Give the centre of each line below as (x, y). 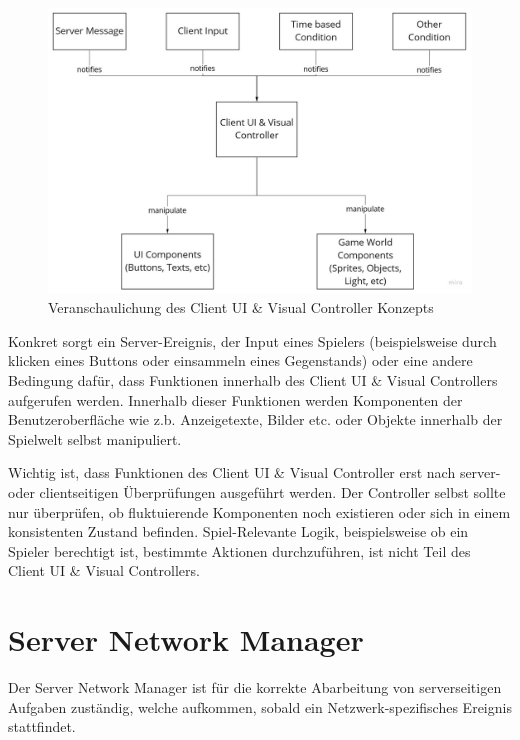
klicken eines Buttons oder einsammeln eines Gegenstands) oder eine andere (240, 360)
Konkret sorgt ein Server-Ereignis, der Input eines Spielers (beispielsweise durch (252, 340)
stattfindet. (42, 726)
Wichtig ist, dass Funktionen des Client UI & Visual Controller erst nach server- (254, 472)
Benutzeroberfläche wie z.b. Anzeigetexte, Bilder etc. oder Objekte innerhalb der (255, 419)
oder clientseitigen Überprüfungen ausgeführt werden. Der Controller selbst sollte (257, 492)
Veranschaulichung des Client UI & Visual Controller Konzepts (241, 307)
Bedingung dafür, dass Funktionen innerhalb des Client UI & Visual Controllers (253, 380)
